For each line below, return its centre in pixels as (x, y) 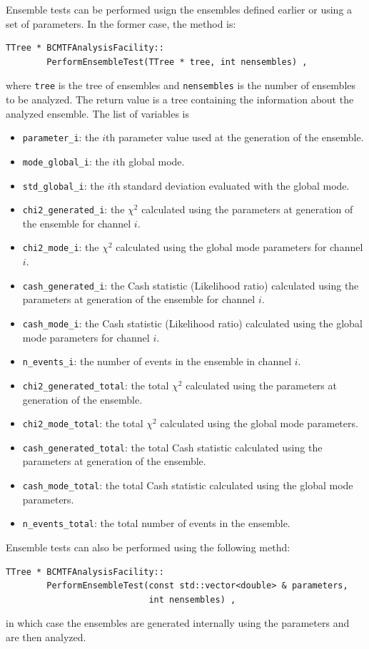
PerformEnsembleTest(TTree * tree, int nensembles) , (177, 62)
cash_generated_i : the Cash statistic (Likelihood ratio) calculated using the (191, 285)
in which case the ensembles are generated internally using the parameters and (178, 623)
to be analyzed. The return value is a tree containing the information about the (180, 99)
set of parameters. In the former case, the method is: (121, 23)
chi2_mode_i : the (61, 247)
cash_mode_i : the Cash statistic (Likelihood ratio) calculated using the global (192, 323)
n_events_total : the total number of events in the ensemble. (156, 523)
